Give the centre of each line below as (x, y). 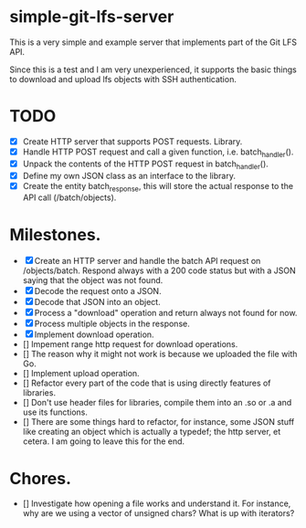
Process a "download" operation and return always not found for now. (166, 313)
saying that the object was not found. (93, 280)
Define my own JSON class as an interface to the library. (129, 175)
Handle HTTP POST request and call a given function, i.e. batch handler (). (158, 153)
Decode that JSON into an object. (98, 302)
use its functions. (55, 412)
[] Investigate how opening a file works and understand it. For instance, (157, 503)
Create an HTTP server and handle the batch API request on (148, 261)
